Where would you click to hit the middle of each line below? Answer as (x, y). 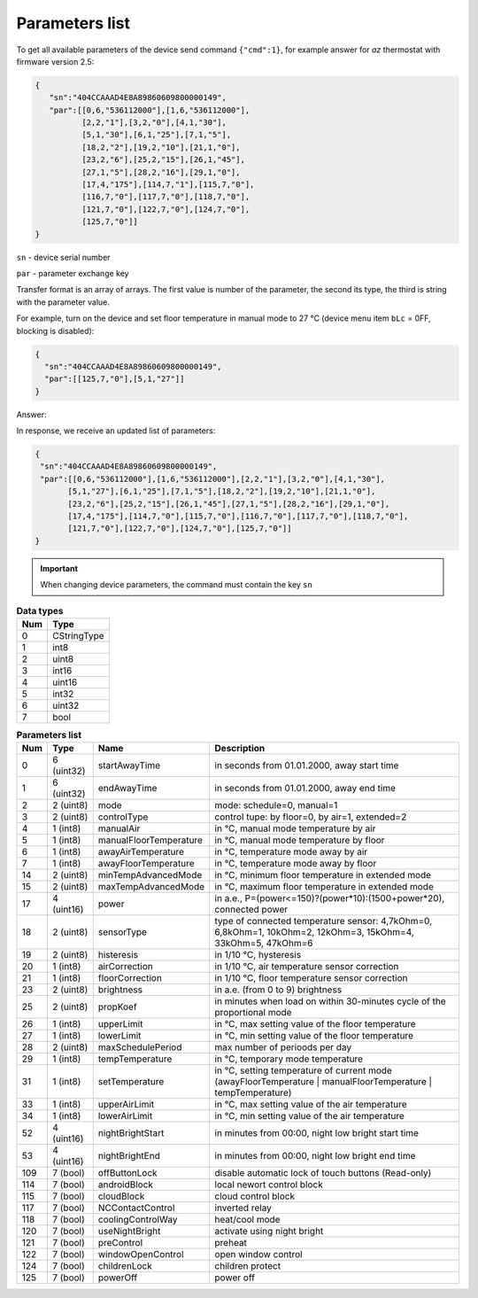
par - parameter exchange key (73, 273)
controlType (123, 817)
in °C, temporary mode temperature (289, 1059)
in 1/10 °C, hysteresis (258, 955)
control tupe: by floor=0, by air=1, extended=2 (311, 817)
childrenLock (125, 1266)
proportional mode (253, 1013)
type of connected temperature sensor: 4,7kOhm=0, (324, 921)
